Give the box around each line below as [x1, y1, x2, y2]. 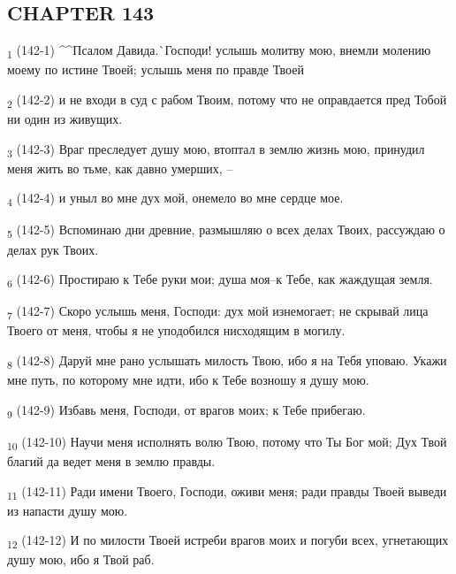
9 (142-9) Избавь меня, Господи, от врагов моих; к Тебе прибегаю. [7, 400, 366, 421]
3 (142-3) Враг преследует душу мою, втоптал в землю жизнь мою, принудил [7, 139, 425, 160]
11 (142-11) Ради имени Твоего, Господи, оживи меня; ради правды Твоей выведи [7, 481, 447, 502]
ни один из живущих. [7, 110, 123, 128]
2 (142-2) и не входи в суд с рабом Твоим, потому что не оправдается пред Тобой [7, 89, 447, 111]
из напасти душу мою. [7, 501, 128, 519]
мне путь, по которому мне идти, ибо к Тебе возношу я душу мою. [7, 371, 369, 389]
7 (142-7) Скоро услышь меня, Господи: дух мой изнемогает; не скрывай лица [7, 302, 429, 323]
